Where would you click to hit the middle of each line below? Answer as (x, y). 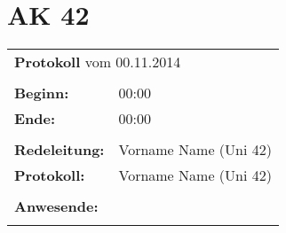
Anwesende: (56, 206)
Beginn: (42, 93)
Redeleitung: (60, 150)
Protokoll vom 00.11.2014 (98, 62)
